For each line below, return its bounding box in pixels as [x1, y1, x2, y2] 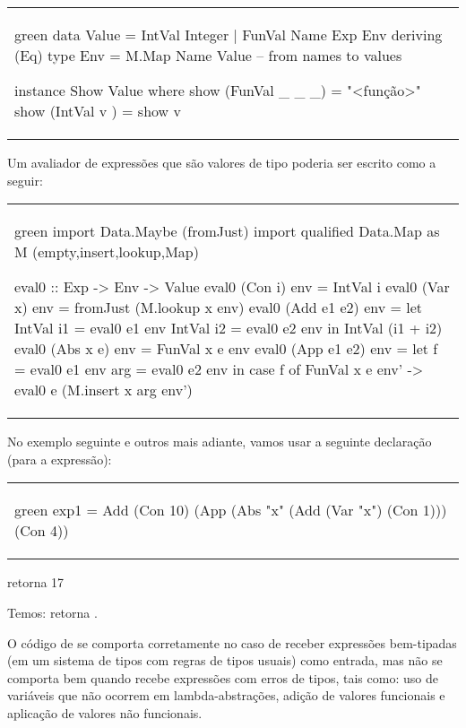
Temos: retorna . [7, 602, 98, 621]
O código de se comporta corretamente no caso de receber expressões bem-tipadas [7, 633, 457, 652]
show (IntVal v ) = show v [14, 100, 181, 121]
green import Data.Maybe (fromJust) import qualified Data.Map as [14, 221, 440, 242]
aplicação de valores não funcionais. [7, 703, 203, 722]
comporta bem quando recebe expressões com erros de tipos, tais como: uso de [7, 668, 438, 687]
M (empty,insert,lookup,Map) [14, 241, 199, 263]
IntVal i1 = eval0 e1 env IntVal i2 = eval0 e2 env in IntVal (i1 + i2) [14, 317, 443, 339]
